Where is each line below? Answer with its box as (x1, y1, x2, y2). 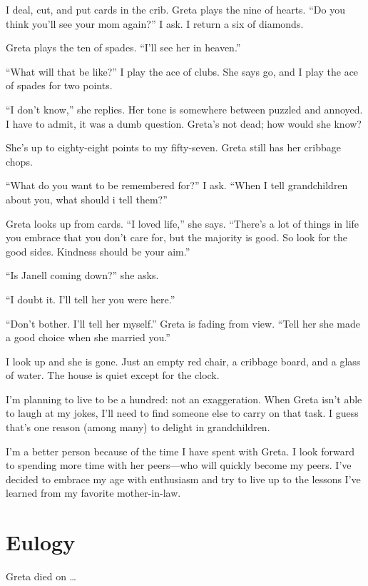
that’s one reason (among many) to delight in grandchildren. (6, 420, 270, 435)
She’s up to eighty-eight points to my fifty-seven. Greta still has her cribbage (6, 140, 341, 155)
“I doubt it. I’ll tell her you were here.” (6, 291, 175, 306)
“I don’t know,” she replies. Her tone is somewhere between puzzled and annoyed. (6, 101, 363, 116)
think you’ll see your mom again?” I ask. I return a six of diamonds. (6, 16, 304, 31)
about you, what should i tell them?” (6, 191, 168, 206)
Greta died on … (6, 569, 76, 584)
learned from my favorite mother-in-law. (6, 485, 181, 500)
